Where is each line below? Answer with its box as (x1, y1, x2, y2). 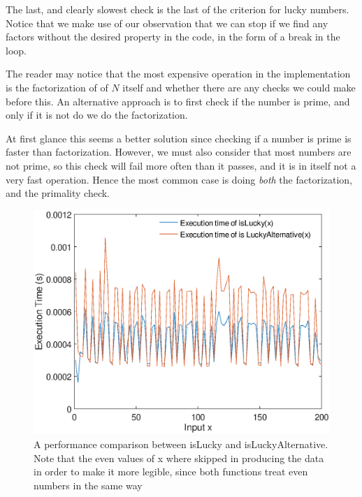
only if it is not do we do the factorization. (6, 107, 188, 122)
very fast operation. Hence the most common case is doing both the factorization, (6, 172, 353, 186)
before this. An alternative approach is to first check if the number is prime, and (6, 94, 350, 108)
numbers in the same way (34, 477, 143, 492)
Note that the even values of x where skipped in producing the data (34, 450, 324, 465)
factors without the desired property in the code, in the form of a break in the (6, 29, 340, 44)
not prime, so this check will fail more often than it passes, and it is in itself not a (6, 158, 356, 172)
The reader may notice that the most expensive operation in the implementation (6, 66, 351, 81)
